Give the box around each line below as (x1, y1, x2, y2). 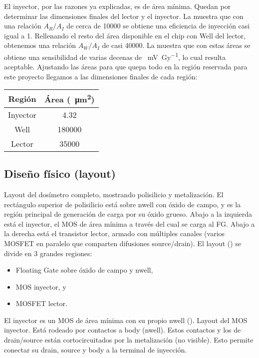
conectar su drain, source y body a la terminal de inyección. (4, 344, 187, 355)
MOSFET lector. (15, 298, 67, 309)
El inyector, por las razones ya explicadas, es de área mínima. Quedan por (4, 1, 231, 11)
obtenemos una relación (4, 40, 76, 50)
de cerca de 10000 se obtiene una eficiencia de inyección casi (66, 20, 250, 31)
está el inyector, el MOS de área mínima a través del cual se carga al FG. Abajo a (4, 218, 255, 229)
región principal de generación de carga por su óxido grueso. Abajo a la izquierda (4, 209, 253, 219)
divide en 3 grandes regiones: (4, 248, 92, 258)
